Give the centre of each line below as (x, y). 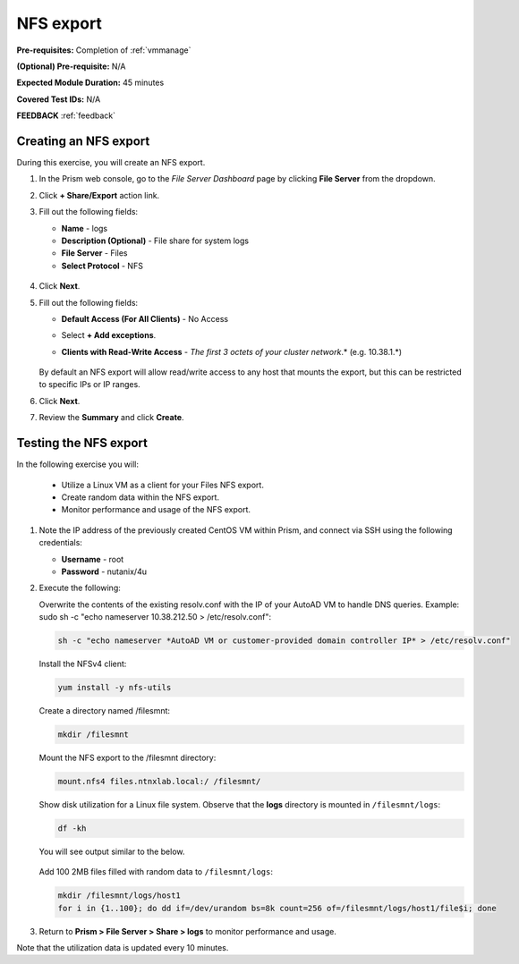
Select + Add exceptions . (109, 335)
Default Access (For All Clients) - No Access (145, 318)
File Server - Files (94, 253)
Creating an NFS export (83, 141)
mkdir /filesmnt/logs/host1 (119, 896)
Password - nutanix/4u (104, 571)
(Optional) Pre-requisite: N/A (71, 66)
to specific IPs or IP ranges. (89, 385)
